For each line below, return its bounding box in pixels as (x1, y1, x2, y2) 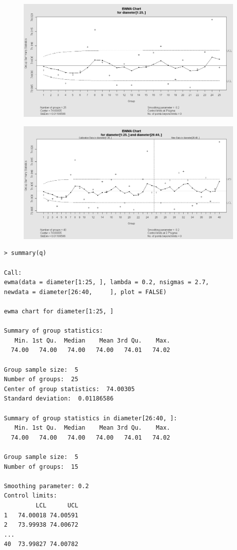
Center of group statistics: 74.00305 (4, 385, 135, 393)
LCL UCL (36, 501, 79, 509)
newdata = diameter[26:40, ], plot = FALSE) (4, 288, 167, 296)
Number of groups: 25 (4, 376, 79, 383)
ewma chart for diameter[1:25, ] (4, 308, 114, 315)
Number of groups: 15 (4, 463, 79, 470)
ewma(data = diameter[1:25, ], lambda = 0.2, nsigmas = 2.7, (4, 279, 209, 286)
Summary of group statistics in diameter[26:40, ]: (4, 414, 177, 422)
